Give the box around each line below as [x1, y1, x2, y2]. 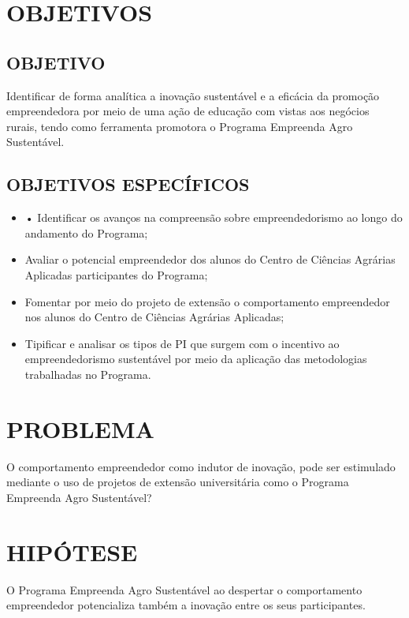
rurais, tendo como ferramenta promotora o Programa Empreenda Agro [6, 118, 353, 134]
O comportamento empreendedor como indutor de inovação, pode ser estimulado [6, 458, 396, 474]
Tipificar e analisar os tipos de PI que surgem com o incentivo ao [24, 335, 340, 351]
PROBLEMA [6, 412, 154, 444]
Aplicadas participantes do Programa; [24, 266, 208, 283]
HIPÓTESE [6, 535, 138, 567]
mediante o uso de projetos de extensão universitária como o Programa [6, 474, 349, 490]
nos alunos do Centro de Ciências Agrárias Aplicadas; [24, 309, 284, 325]
